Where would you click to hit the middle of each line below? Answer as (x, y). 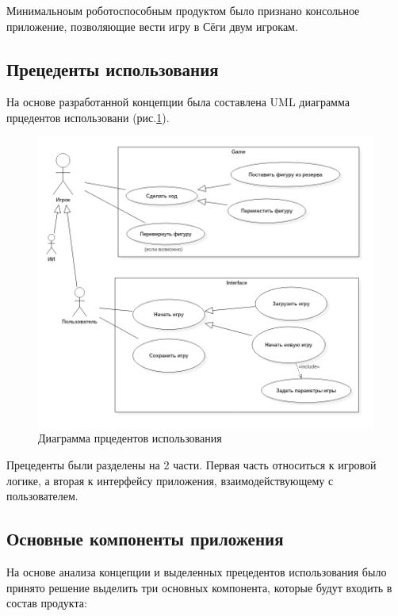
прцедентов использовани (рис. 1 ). (88, 117)
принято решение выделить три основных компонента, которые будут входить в (199, 587)
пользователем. (42, 496)
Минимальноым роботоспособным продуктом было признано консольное (183, 10)
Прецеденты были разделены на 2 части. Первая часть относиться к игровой (191, 465)
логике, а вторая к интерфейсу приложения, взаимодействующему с (170, 480)
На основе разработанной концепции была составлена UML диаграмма (178, 102)
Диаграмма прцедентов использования (130, 438)
